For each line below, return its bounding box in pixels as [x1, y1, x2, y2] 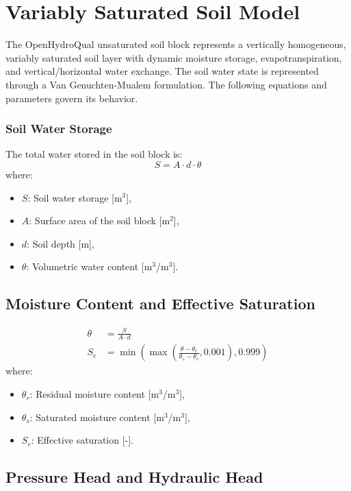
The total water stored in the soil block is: [5, 147, 183, 161]
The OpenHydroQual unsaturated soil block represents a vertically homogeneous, [5, 37, 346, 51]
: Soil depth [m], [27, 236, 94, 250]
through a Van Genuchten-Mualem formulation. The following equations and [5, 77, 327, 91]
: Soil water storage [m [27, 190, 122, 204]
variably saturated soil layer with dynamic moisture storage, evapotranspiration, [5, 50, 342, 64]
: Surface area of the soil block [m [29, 213, 170, 228]
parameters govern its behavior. [5, 91, 138, 105]
